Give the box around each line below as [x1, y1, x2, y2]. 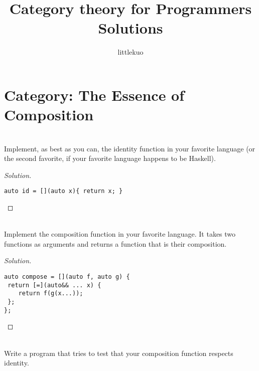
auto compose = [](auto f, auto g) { [4, 273, 130, 281]
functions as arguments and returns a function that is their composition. [4, 238, 227, 249]
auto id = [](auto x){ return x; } [4, 188, 123, 195]
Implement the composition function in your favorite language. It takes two [4, 229, 236, 239]
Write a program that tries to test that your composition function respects [4, 347, 233, 358]
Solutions [98, 18, 163, 38]
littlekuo [117, 47, 144, 57]
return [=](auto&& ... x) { [8, 281, 101, 289]
